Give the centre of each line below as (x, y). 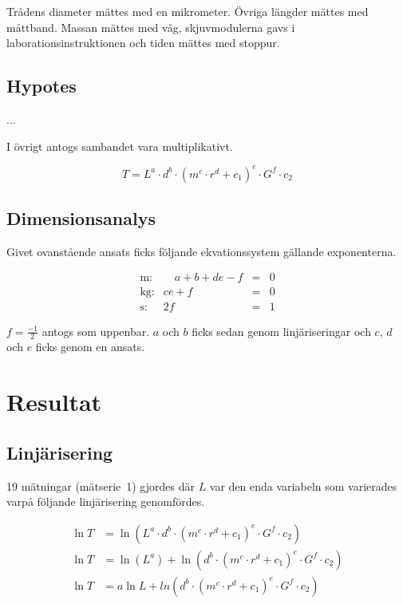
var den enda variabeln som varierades (303, 486)
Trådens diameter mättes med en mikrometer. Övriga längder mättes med (188, 11)
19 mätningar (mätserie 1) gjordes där (101, 486)
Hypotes (41, 86)
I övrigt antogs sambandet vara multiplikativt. (120, 146)
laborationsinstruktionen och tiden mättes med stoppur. (143, 43)
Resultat (54, 402)
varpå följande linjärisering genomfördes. (106, 501)
